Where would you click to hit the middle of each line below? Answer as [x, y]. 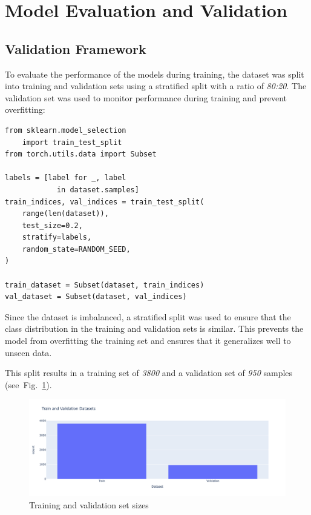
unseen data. [28, 352]
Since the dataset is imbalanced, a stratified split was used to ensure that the [148, 316]
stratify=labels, [57, 237]
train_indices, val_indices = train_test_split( [105, 202]
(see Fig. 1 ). [28, 384]
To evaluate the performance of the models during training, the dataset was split [155, 74]
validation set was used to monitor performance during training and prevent [146, 97]
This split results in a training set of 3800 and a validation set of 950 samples [149, 373]
